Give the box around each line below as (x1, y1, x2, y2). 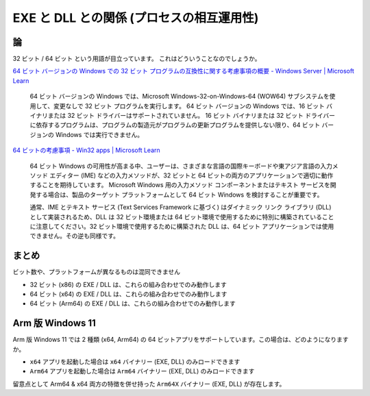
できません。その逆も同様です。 (29, 232, 120, 240)
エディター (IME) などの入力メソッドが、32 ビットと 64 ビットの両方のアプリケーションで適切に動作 (49, 171, 334, 180)
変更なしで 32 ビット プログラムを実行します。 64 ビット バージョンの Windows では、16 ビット (53, 101, 325, 110)
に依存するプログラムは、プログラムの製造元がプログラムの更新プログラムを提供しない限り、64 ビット (29, 121, 321, 129)
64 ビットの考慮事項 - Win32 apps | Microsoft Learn (12, 146, 160, 154)
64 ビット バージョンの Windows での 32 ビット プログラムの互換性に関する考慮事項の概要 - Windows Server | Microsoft (12, 67, 354, 75)
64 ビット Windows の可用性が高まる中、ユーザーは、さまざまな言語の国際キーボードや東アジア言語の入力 (29, 162, 332, 170)
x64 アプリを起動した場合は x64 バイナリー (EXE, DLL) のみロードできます (29, 358, 241, 366)
